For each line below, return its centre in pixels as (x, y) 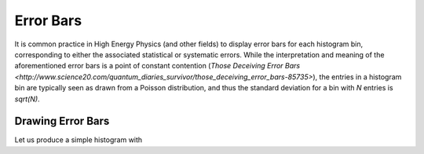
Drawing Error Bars (62, 121)
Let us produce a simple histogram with (79, 140)
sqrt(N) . (27, 99)
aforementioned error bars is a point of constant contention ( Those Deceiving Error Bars (157, 66)
